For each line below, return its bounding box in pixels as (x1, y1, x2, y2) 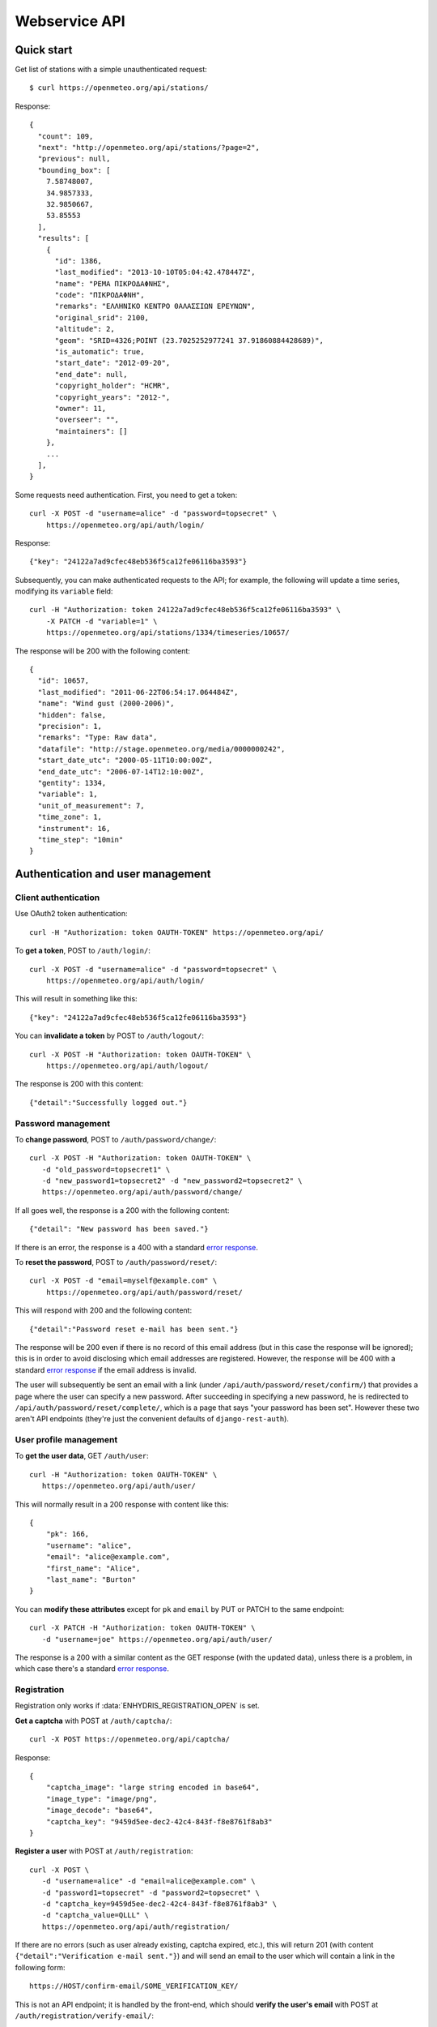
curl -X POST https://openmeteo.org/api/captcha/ (29, 1735, 231, 1744)
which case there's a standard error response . (15, 1664, 170, 1673)
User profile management (15, 1434, 118, 1446)
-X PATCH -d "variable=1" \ (45, 616, 158, 626)
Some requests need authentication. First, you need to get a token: (15, 490, 238, 499)
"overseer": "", (54, 415, 120, 425)
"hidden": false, (37, 710, 107, 719)
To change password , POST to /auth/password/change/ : (15, 1134, 217, 1144)
